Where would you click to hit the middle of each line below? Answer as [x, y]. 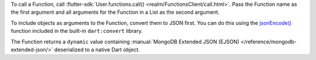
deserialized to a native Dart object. [97, 50]
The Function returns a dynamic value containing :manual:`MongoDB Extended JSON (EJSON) [125, 42]
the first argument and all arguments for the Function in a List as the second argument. [115, 12]
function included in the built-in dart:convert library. [77, 31]
